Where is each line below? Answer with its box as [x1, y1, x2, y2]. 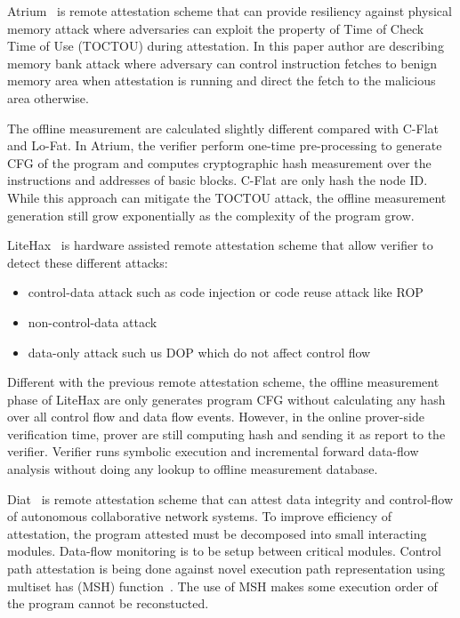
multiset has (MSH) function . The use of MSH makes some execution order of [7, 576, 438, 595]
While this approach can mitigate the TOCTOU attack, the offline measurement [7, 188, 447, 206]
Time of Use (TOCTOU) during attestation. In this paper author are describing [7, 36, 444, 55]
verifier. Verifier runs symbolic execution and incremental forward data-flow [7, 442, 419, 461]
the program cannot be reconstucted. [7, 594, 209, 613]
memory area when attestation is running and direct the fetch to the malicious [7, 71, 436, 90]
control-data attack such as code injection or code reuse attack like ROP [28, 283, 424, 301]
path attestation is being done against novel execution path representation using [7, 559, 446, 578]
